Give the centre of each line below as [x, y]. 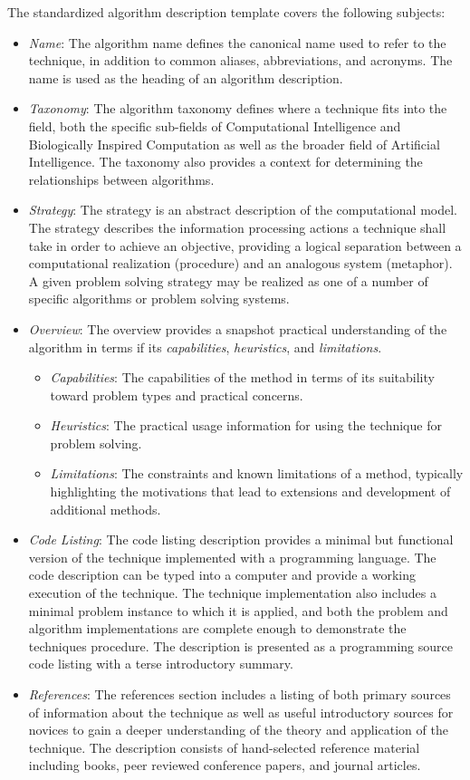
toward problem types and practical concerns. [177, 395]
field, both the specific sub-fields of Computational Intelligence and [215, 125]
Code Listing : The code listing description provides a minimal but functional [241, 539]
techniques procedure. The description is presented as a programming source [240, 645]
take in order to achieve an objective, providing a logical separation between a [245, 245]
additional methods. [106, 509]
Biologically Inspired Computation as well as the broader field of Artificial [234, 144]
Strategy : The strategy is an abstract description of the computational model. [243, 210]
